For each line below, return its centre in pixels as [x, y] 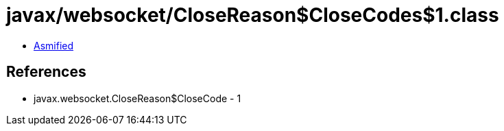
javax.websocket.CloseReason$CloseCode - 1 [137, 98]
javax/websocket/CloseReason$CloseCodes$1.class [253, 15]
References [46, 72]
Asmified [54, 45]
